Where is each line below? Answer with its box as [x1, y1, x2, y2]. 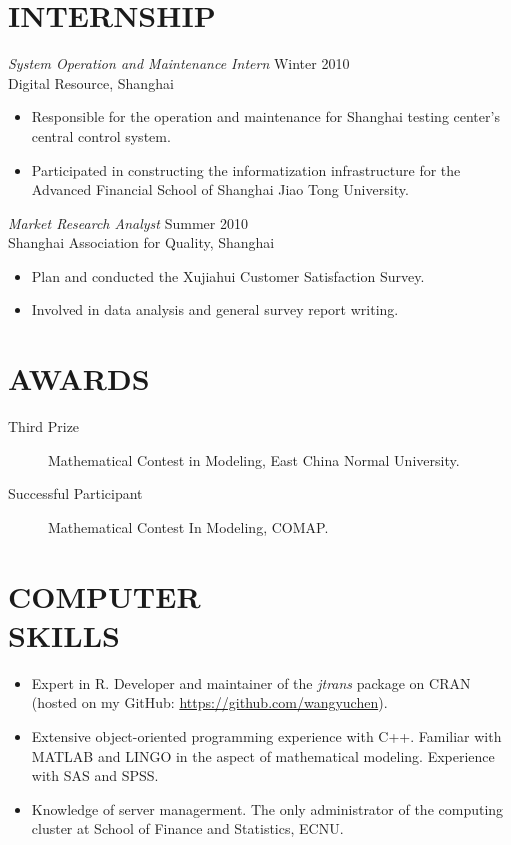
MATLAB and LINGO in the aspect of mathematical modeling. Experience [31, 745, 495, 766]
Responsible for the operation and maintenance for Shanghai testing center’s [31, 106, 500, 127]
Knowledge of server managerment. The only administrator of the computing [31, 798, 504, 819]
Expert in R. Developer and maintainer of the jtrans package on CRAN [31, 672, 471, 693]
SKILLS [8, 614, 120, 655]
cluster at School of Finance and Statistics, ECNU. [31, 818, 344, 839]
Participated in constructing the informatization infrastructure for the [31, 159, 461, 180]
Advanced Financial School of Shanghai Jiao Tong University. [31, 179, 409, 200]
